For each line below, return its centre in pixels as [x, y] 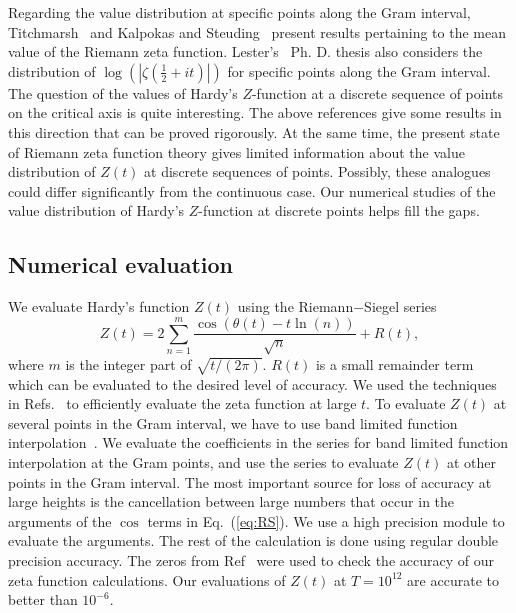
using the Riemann [295, 306]
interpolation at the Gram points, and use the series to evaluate [203, 462]
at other [471, 462]
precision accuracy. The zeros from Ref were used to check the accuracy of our [251, 560]
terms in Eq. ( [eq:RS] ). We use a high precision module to [326, 520]
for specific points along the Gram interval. [359, 70]
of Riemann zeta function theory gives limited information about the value [236, 151]
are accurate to [453, 579]
